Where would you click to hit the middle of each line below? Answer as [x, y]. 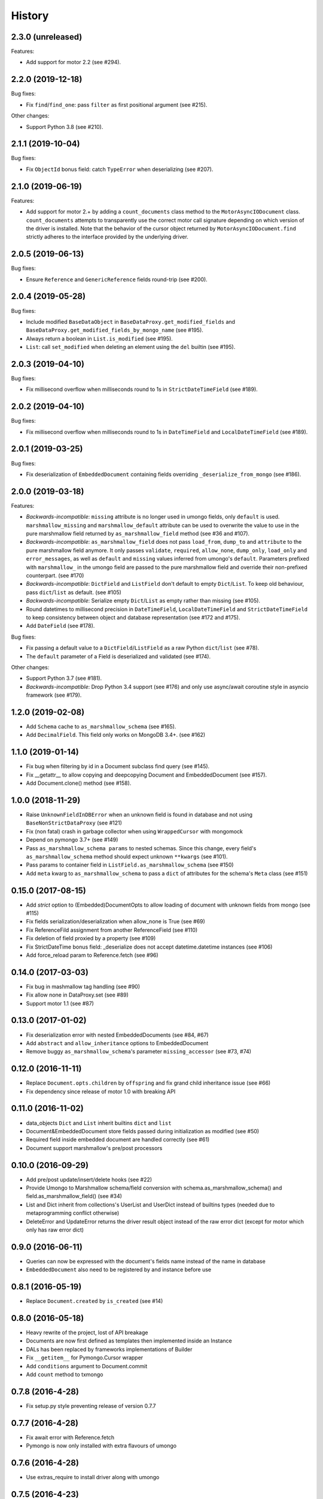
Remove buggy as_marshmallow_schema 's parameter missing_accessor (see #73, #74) [138, 1052]
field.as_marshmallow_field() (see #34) [74, 1196]
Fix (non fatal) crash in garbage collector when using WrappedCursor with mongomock [135, 831]
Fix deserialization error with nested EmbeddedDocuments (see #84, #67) [117, 1035]
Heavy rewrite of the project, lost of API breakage [87, 1333]
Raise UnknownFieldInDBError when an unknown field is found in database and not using [139, 814]
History [30, 16]
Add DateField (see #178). [60, 626]
